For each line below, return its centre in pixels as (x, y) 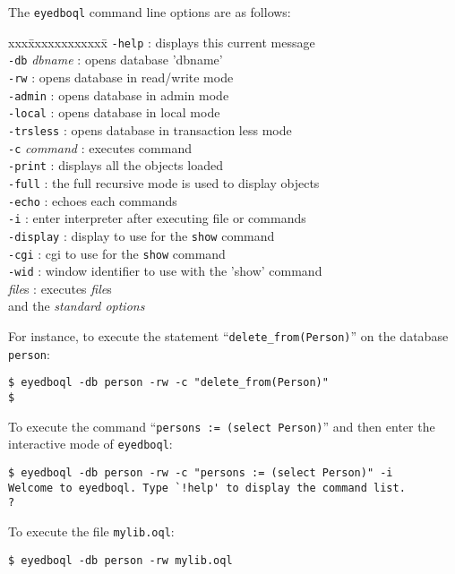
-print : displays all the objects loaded (116, 165)
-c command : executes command (100, 147)
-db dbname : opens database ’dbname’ (116, 60)
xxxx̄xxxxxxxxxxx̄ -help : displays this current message (162, 42)
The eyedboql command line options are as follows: (150, 12)
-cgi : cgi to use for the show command (117, 253)
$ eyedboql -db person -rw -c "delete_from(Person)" (168, 383)
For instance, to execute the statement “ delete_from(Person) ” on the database (228, 336)
